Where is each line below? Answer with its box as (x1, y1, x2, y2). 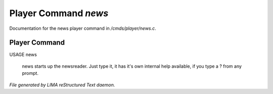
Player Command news (9, 8, 109, 19)
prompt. (22, 70, 39, 76)
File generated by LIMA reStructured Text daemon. (9, 81, 115, 88)
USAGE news (9, 52, 37, 58)
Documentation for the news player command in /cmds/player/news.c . (9, 25, 156, 31)
